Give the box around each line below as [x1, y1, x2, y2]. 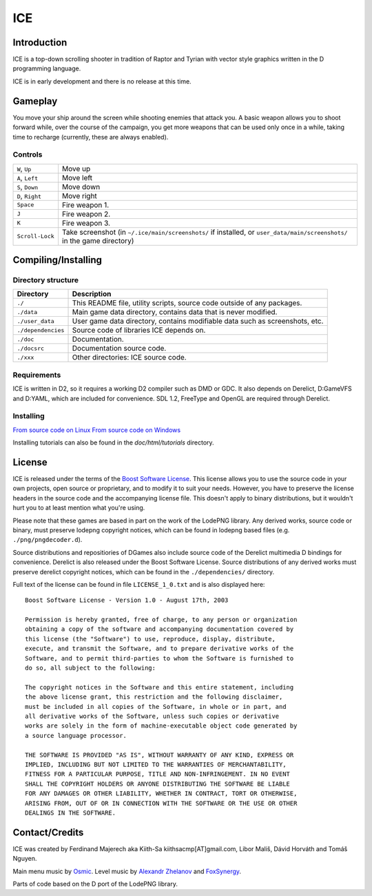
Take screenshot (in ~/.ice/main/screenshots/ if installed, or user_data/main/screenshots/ [62, 227, 348, 237]
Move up [62, 164, 91, 173]
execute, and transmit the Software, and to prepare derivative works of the [25, 645, 294, 652]
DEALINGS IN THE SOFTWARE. [25, 808, 116, 817]
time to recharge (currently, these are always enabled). [12, 133, 169, 141]
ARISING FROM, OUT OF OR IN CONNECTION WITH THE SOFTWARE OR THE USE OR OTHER [25, 799, 298, 807]
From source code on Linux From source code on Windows [12, 425, 181, 434]
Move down [62, 182, 101, 191]
